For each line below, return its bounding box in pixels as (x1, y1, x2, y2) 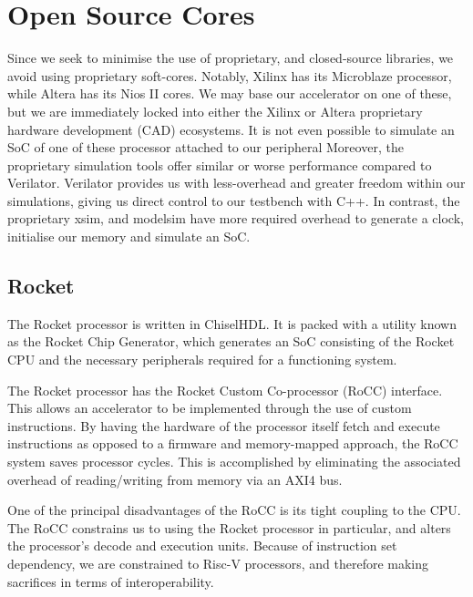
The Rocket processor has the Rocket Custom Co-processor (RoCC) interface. (7, 380, 443, 399)
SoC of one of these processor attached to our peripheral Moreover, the (7, 138, 404, 157)
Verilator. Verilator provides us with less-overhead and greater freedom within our (7, 173, 466, 192)
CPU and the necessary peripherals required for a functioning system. (7, 350, 397, 369)
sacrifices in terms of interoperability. (7, 571, 214, 591)
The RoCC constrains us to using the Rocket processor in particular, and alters (7, 518, 451, 537)
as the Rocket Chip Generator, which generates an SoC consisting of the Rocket (7, 332, 455, 351)
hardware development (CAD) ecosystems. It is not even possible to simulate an (7, 119, 455, 139)
